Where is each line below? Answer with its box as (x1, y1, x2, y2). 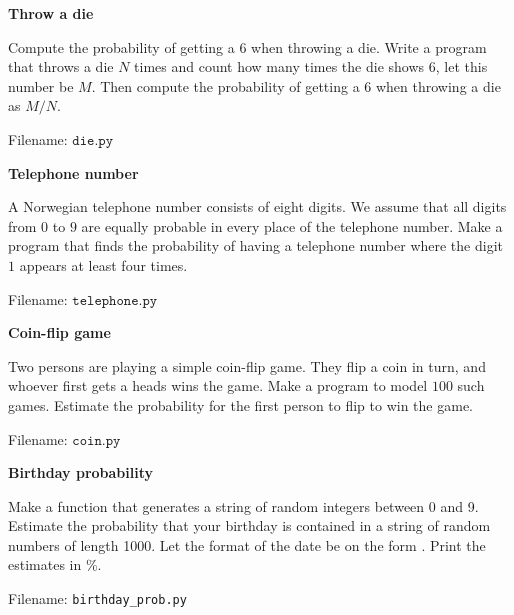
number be (8, 75, 74, 96)
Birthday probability (8, 462, 153, 483)
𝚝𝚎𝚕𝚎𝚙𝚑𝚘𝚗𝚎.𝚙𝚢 (72, 293, 158, 308)
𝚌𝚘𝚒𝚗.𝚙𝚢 (72, 433, 121, 448)
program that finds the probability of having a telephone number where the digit (8, 235, 503, 256)
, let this (435, 56, 488, 77)
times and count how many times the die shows (134, 56, 425, 77)
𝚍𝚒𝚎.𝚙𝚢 (72, 133, 114, 148)
